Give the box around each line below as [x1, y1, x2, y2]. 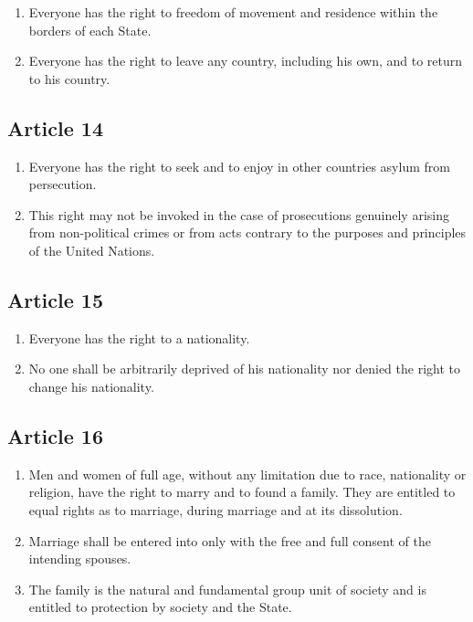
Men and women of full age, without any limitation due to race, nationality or [28, 464, 467, 483]
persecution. [28, 174, 97, 194]
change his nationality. [28, 376, 154, 395]
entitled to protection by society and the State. [28, 597, 292, 617]
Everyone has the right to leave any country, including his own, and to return [28, 51, 463, 70]
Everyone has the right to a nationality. [28, 328, 250, 347]
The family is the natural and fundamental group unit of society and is [28, 579, 426, 598]
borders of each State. [28, 20, 152, 39]
